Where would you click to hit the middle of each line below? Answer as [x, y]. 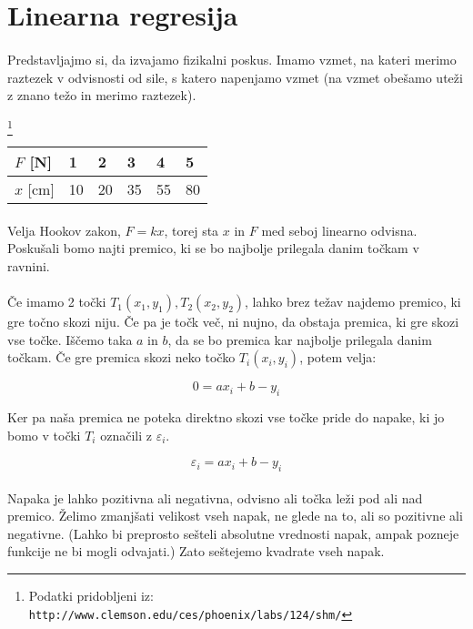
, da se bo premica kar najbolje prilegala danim [300, 339]
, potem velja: [338, 357]
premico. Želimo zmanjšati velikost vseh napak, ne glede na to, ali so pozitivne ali [235, 516]
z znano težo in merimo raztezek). [102, 95]
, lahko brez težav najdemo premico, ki [353, 302]
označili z [126, 435]
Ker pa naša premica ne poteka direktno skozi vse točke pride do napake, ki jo [226, 417]
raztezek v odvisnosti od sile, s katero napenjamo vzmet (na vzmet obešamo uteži [235, 77]
